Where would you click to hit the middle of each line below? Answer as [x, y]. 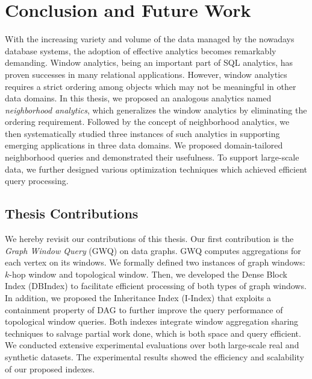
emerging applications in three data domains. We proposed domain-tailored [144, 145]
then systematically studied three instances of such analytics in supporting [142, 133]
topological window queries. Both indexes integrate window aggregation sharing [152, 321]
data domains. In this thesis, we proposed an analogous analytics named [138, 98]
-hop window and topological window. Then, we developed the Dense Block [148, 274]
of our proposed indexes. [50, 368]
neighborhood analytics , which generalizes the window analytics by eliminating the [156, 110]
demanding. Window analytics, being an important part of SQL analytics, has [149, 62]
